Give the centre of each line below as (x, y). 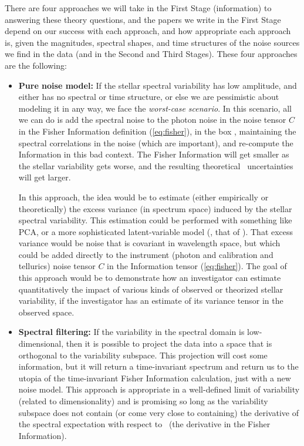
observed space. (46, 312)
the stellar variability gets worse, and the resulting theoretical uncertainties (156, 165)
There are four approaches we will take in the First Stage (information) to (138, 8)
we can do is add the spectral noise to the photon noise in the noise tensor (152, 120)
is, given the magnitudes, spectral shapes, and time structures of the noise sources (152, 42)
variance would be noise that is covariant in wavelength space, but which (149, 243)
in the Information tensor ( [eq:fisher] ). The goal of (197, 266)
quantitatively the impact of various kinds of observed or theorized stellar (151, 289)
